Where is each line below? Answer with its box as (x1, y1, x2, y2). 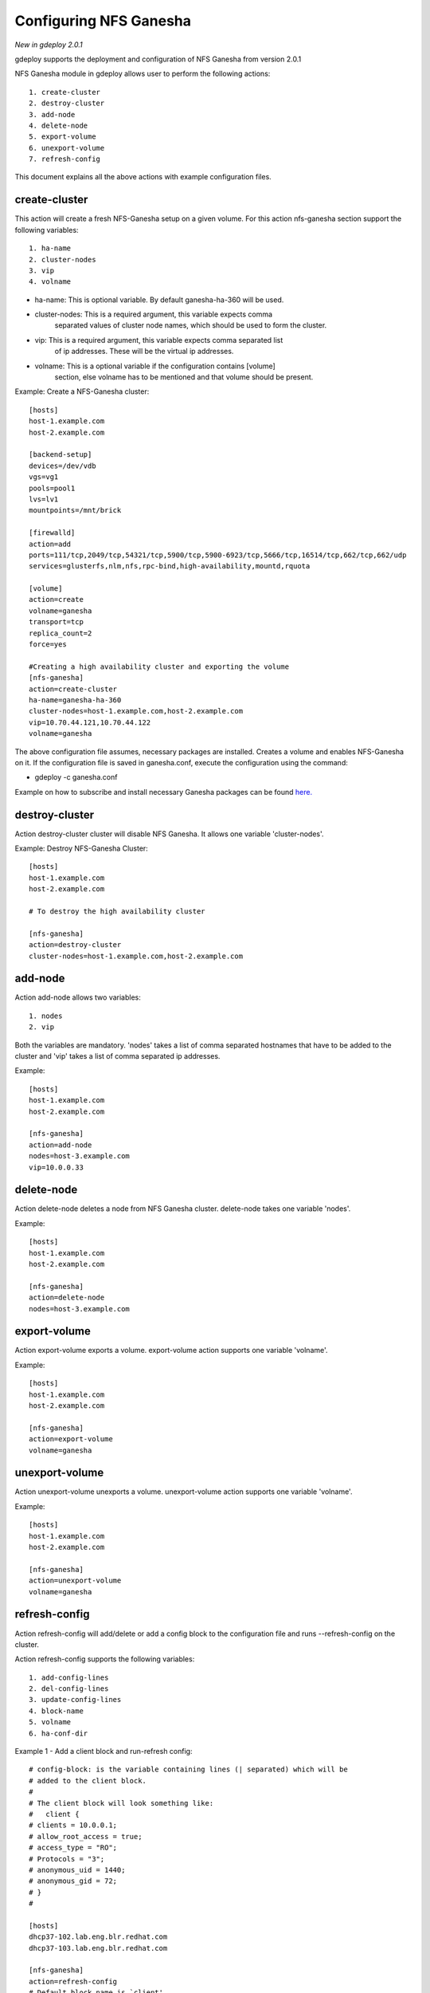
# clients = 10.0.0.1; (29, 1821, 118, 1830)
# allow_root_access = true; (29, 1832, 143, 1841)
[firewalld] (29, 529, 76, 537)
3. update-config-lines (29, 1695, 122, 1704)
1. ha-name (29, 244, 72, 253)
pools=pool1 (29, 483, 76, 493)
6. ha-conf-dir (29, 1728, 88, 1738)
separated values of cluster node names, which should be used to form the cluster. (54, 320, 327, 330)
